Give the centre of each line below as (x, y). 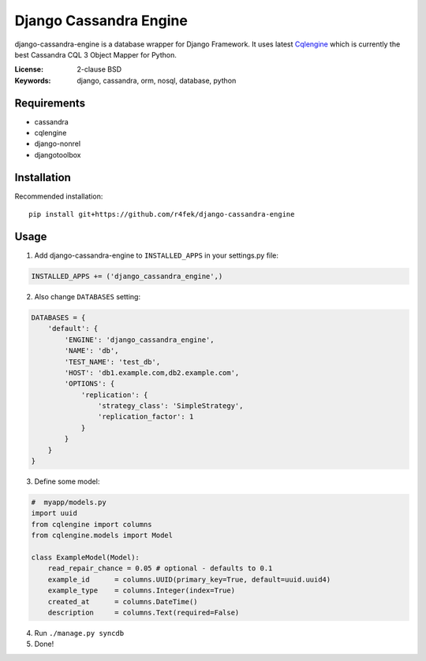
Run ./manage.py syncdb (79, 633)
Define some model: (67, 481)
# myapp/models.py (69, 502)
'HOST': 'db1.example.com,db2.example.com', (152, 373)
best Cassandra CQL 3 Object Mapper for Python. (95, 54)
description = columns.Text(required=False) (144, 612)
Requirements (50, 103)
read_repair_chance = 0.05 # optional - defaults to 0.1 (160, 568)
